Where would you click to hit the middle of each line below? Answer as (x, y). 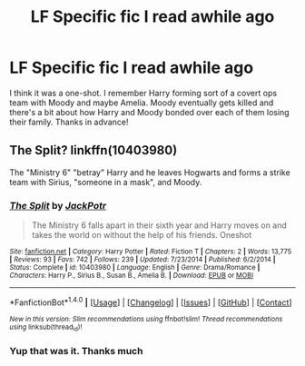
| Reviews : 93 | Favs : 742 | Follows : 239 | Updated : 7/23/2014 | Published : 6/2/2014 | (143, 260)
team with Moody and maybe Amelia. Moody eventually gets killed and (142, 103)
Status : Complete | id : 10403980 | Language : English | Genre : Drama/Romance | (135, 268)
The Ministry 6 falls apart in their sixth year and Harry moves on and (159, 225)
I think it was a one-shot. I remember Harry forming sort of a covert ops (143, 93)
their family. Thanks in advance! (69, 122)
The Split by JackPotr (58, 205)
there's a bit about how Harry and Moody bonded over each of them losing (149, 112)
